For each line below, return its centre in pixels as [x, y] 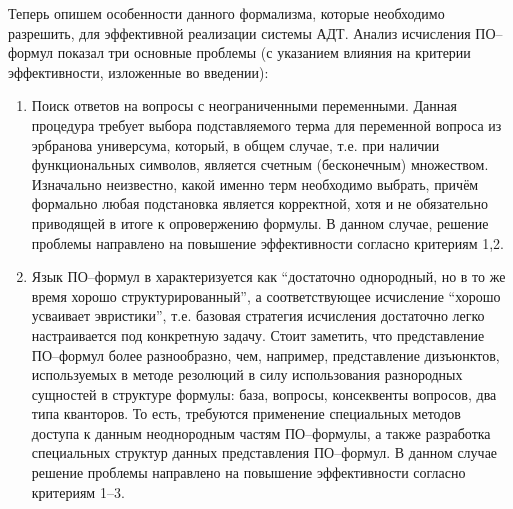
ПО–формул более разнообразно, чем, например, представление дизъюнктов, [265, 354]
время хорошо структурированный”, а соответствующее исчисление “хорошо [266, 295]
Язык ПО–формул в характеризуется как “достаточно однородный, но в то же [268, 276]
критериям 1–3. [78, 491]
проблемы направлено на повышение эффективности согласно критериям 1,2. [267, 242]
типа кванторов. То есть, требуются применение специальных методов [246, 413]
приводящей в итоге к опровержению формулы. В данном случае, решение [260, 222]
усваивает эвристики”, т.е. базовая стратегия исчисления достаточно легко [258, 315]
